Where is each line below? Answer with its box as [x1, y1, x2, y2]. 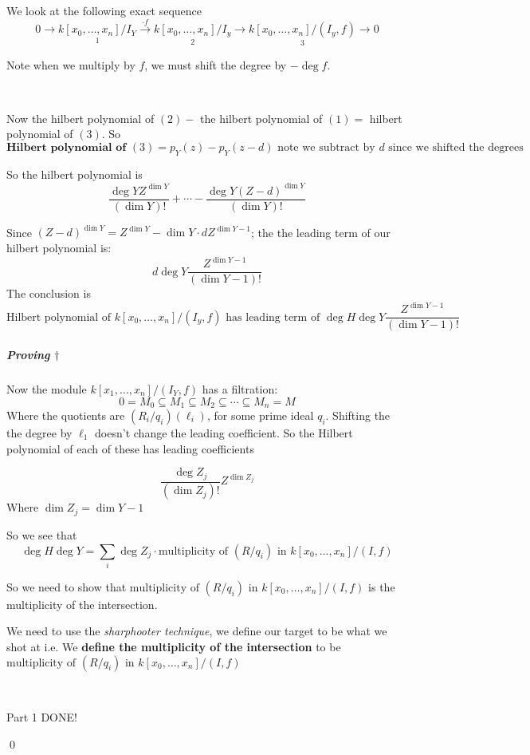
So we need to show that [6, 578, 127, 595]
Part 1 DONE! [6, 709, 77, 725]
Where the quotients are [6, 406, 125, 423]
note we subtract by [277, 141, 375, 153]
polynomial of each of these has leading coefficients [6, 440, 254, 457]
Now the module [6, 380, 87, 397]
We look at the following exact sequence [6, 2, 202, 18]
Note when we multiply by [6, 56, 135, 73]
